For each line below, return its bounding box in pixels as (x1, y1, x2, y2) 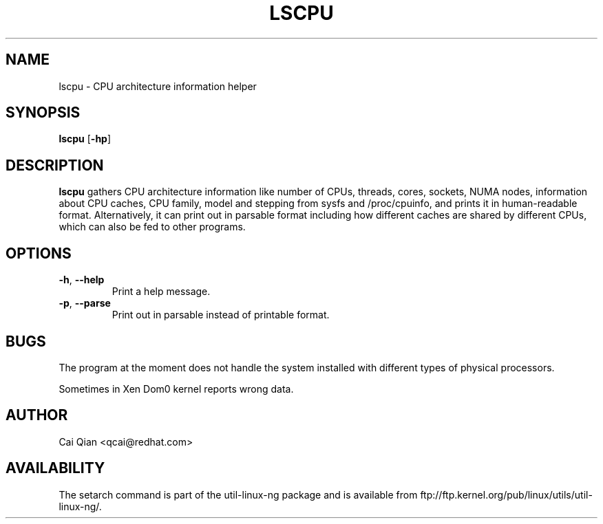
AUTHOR (6, 406, 68, 424)
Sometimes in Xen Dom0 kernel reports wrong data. (59, 382, 294, 395)
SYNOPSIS (6, 104, 81, 122)
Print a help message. (112, 285, 211, 298)
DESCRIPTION (6, 156, 104, 174)
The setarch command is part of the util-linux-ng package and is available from (59, 488, 418, 501)
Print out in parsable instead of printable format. (112, 309, 330, 321)
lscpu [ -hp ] (59, 133, 112, 145)
